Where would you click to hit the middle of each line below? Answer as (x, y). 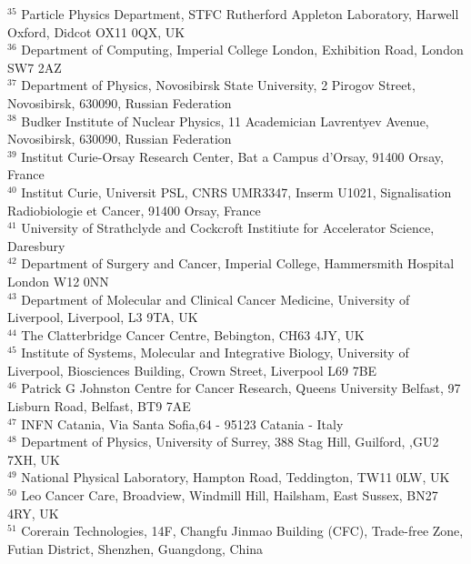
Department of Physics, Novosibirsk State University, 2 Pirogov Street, (218, 85)
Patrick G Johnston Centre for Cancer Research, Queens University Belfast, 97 (241, 388)
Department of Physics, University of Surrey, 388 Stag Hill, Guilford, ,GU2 (230, 442)
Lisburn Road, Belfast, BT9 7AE (99, 406)
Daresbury (36, 245)
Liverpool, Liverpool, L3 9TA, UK (103, 317)
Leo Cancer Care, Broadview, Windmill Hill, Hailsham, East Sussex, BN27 (230, 495)
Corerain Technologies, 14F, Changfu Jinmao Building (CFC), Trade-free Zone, (242, 531)
